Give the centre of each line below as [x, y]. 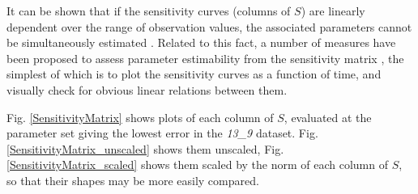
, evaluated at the [328, 117]
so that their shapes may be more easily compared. [133, 180]
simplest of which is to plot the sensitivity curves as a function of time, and [194, 74]
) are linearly [333, 11]
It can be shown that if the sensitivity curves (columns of [149, 11]
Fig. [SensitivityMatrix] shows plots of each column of [140, 117]
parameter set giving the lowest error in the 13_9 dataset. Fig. [162, 133]
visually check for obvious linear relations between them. [147, 89]
